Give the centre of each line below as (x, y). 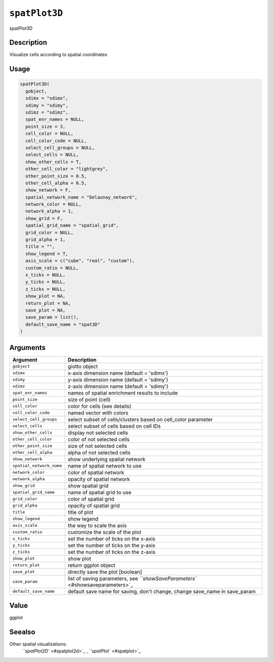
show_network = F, (48, 190)
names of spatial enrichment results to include (123, 393)
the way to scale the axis (97, 525)
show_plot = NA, (45, 296)
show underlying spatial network (107, 459)
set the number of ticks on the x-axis (111, 539)
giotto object (83, 366)
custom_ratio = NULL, (52, 268)
